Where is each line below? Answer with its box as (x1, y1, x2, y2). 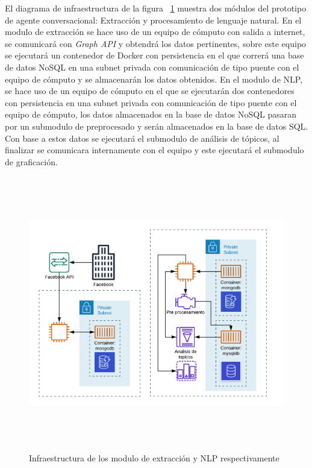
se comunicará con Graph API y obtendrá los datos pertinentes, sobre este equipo (5, 37, 307, 49)
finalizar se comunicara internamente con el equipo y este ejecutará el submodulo (5, 144, 304, 156)
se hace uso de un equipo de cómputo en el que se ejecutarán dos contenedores (5, 84, 295, 97)
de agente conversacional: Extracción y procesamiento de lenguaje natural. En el (5, 13, 302, 26)
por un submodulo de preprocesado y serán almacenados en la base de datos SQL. (5, 119, 308, 132)
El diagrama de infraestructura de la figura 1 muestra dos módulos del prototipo (5, 2, 307, 14)
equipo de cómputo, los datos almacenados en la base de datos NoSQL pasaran (5, 108, 297, 121)
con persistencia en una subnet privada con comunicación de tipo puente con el (5, 96, 297, 109)
